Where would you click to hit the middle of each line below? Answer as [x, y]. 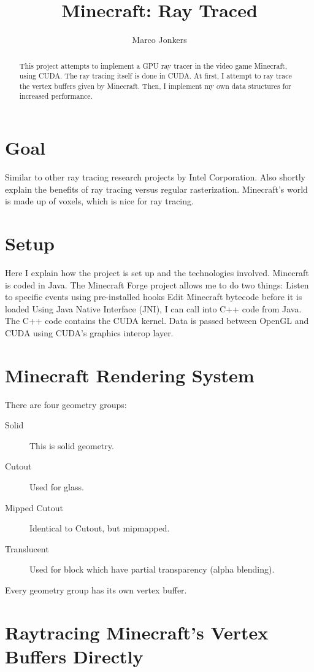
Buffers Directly [74, 656]
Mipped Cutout [34, 507]
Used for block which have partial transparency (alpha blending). [152, 569]
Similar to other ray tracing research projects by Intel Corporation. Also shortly [155, 177]
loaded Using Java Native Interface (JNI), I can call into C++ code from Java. [153, 308]
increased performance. [56, 96]
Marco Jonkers [159, 40]
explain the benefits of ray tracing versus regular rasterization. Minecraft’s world [156, 189]
